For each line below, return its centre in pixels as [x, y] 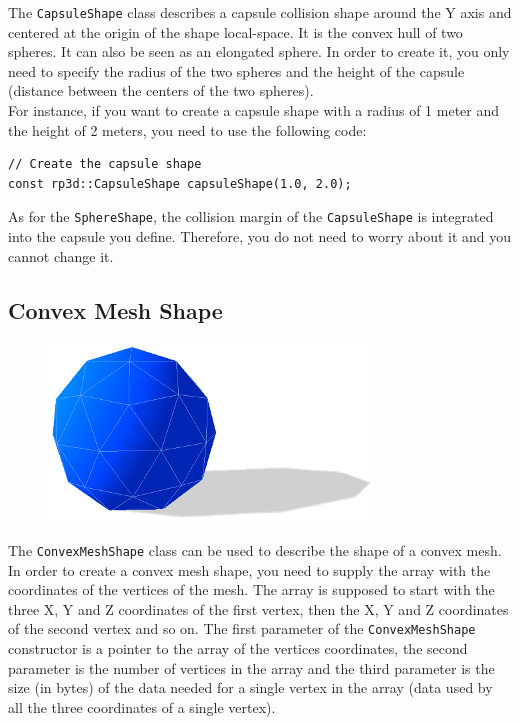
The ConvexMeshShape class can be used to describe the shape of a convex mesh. [255, 550]
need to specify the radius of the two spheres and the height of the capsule [236, 70]
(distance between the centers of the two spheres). [161, 90]
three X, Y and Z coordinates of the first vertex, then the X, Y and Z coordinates [258, 608]
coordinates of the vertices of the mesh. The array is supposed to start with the [251, 589]
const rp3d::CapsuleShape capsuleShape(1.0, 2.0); [180, 183]
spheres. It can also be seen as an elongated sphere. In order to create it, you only [259, 51]
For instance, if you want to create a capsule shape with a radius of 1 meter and [254, 110]
